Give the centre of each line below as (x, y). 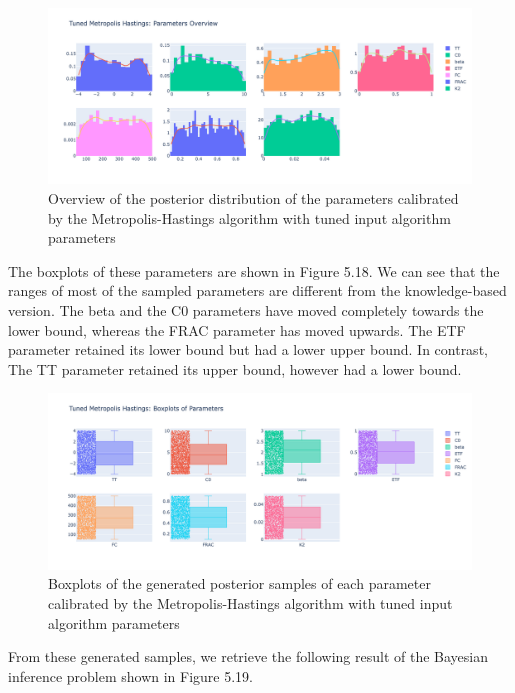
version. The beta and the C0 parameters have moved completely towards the (246, 309)
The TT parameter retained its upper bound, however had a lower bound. (235, 368)
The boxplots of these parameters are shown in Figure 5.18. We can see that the (254, 270)
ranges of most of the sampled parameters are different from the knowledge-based (257, 290)
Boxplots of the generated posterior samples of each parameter (239, 583)
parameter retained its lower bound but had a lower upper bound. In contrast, (248, 349)
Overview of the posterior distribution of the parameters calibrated (253, 197)
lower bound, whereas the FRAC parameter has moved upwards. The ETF (237, 329)
